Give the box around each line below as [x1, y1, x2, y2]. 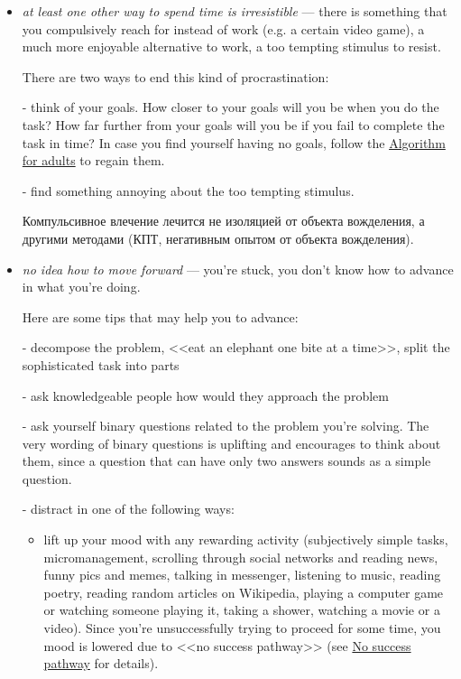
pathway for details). [43, 654, 159, 673]
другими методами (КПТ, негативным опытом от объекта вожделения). [22, 228, 414, 247]
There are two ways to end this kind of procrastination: [22, 67, 329, 86]
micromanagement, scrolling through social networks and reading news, [43, 547, 438, 566]
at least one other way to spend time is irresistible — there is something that [22, 2, 447, 20]
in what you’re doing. [22, 277, 141, 296]
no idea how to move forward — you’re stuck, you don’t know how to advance [22, 259, 454, 278]
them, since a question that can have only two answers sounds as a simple [22, 451, 431, 470]
